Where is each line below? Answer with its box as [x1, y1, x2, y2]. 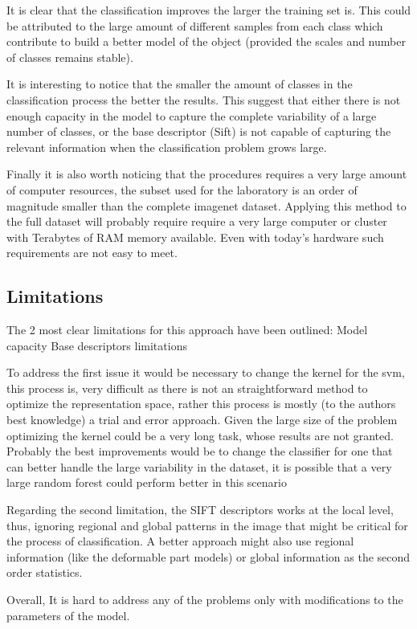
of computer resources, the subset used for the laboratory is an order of [6, 181, 358, 198]
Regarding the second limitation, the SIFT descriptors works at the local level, [6, 501, 394, 518]
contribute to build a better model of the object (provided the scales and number [6, 33, 406, 50]
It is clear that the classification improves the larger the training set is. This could [6, 2, 411, 18]
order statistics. [6, 564, 83, 581]
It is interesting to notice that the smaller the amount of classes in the [6, 76, 353, 92]
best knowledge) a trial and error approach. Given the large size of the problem [6, 411, 398, 428]
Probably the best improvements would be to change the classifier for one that [6, 443, 393, 459]
